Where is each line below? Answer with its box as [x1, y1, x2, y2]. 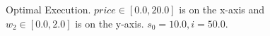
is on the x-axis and [179, 2, 265, 16]
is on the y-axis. [75, 16, 144, 30]
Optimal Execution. [6, 2, 91, 16]
